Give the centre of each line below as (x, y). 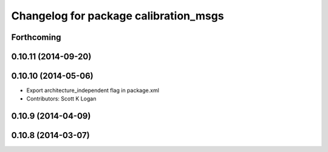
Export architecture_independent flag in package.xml (93, 90)
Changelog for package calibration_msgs (118, 16)
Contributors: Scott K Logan (61, 99)
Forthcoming (36, 37)
